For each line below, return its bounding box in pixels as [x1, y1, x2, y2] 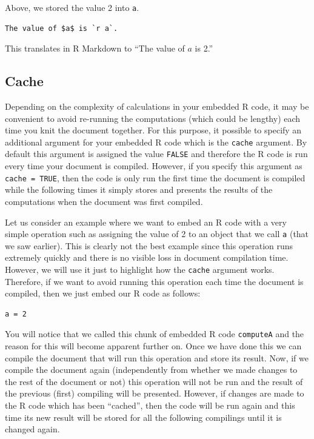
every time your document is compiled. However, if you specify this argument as [5, 159, 302, 172]
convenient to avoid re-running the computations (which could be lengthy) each [5, 112, 301, 124]
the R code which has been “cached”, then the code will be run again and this [5, 399, 295, 412]
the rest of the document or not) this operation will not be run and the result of [5, 375, 303, 387]
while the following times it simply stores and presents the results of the [5, 183, 273, 196]
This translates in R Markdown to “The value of [5, 42, 185, 55]
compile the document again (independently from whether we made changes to [5, 363, 298, 376]
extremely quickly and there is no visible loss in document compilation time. [5, 251, 289, 264]
